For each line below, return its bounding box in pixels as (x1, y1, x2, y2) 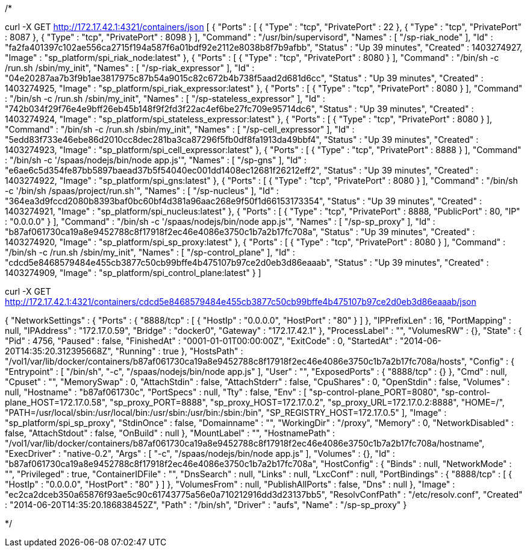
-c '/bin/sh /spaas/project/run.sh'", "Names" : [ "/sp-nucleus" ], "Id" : (5, 186, 279, 196)
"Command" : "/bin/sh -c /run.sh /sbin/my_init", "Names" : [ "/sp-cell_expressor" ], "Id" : (5, 124, 355, 134)
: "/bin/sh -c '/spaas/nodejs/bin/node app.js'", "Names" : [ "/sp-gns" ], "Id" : (5, 155, 307, 165)
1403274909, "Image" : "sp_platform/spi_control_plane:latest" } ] (5, 268, 261, 278)
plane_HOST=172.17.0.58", (5, 397, 108, 407)
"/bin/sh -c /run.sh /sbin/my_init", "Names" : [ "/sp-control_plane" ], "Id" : (5, 247, 295, 257)
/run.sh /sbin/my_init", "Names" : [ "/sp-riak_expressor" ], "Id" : (5, 63, 255, 73)
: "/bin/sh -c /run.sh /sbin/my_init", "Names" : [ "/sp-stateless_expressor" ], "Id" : (5, 93, 325, 104)
